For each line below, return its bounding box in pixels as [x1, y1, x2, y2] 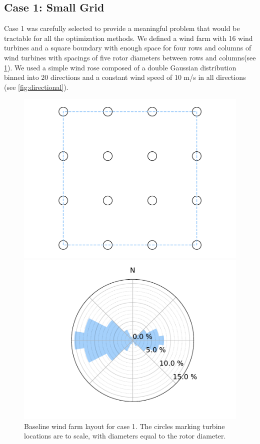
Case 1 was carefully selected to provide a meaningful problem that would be [4, 23, 240, 33]
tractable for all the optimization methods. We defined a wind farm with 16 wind [4, 32, 253, 43]
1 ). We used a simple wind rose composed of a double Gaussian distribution [4, 62, 236, 72]
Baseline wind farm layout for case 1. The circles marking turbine [24, 421, 225, 431]
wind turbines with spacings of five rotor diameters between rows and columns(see [4, 52, 256, 62]
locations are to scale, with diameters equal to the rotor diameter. [24, 431, 226, 441]
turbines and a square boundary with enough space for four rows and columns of [4, 42, 251, 53]
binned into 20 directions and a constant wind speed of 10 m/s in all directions [4, 72, 246, 82]
